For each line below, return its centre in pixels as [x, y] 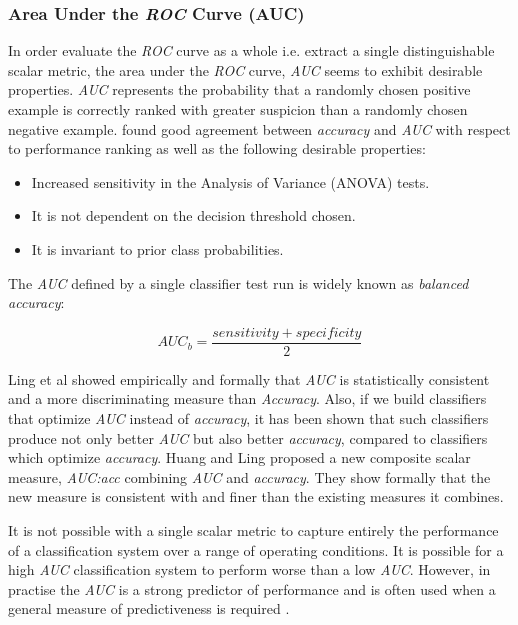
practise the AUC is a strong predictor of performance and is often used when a [252, 588]
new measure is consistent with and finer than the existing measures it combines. [256, 496]
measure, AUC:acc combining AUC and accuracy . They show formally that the [249, 476]
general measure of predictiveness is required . [149, 608]
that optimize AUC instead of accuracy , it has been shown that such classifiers [248, 418]
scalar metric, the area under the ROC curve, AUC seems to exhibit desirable [245, 69]
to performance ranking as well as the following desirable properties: [217, 148]
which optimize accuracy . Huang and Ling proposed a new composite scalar [239, 457]
